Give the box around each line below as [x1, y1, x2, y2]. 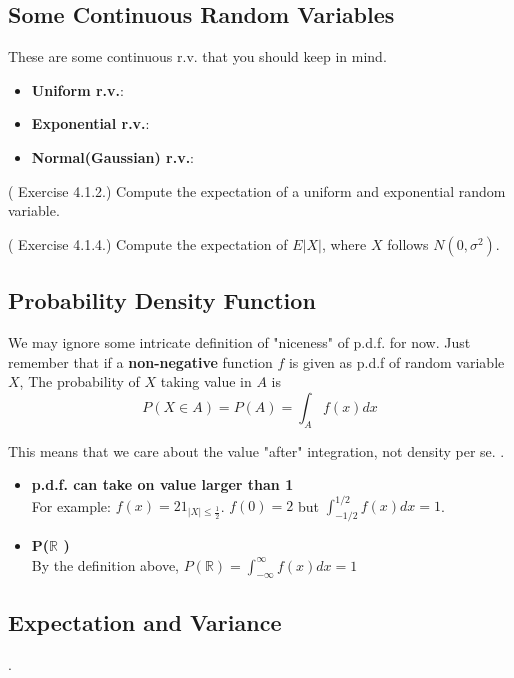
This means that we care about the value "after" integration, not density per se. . [8, 440, 505, 461]
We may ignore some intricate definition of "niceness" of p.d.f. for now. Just [8, 331, 471, 352]
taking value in [160, 371, 252, 392]
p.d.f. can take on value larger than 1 [31, 474, 294, 495]
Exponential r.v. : [31, 113, 150, 134]
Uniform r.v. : [31, 79, 124, 100]
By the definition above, [31, 554, 180, 575]
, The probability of [19, 371, 140, 392]
